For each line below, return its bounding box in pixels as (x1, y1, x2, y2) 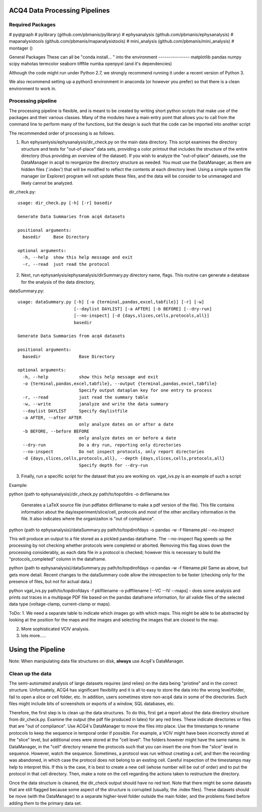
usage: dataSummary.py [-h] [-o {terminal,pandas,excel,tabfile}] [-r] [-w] (17, 299, 205, 305)
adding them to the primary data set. (9, 800, 82, 806)
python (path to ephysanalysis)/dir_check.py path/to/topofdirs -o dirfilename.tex (9, 491, 170, 497)
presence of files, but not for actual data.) (9, 579, 92, 585)
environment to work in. (9, 86, 57, 91)
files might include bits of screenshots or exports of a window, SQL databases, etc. (9, 701, 175, 707)
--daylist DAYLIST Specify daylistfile (22, 408, 128, 414)
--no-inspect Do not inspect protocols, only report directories (22, 449, 205, 454)
